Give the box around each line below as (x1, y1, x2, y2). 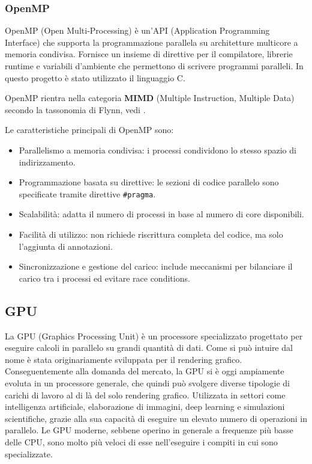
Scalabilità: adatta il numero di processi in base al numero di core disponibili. (19, 208, 304, 220)
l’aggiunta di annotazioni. (19, 240, 113, 252)
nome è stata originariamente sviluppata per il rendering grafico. (5, 353, 242, 365)
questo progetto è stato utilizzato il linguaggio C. (5, 71, 185, 84)
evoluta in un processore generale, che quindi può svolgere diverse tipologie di (5, 376, 290, 389)
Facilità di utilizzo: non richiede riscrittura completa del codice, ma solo (19, 228, 283, 240)
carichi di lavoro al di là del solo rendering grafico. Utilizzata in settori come (5, 388, 286, 401)
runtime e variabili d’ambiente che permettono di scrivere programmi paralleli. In (5, 60, 304, 72)
